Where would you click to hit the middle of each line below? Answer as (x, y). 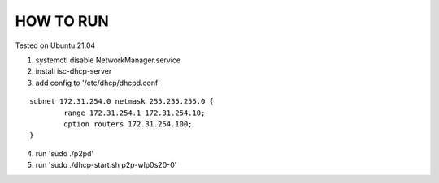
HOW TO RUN (62, 21)
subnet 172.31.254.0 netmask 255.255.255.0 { (122, 102)
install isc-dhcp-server (74, 71)
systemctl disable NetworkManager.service (108, 60)
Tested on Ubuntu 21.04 (55, 45)
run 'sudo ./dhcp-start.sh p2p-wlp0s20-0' (106, 165)
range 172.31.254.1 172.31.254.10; (135, 113)
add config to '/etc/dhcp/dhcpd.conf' (98, 83)
